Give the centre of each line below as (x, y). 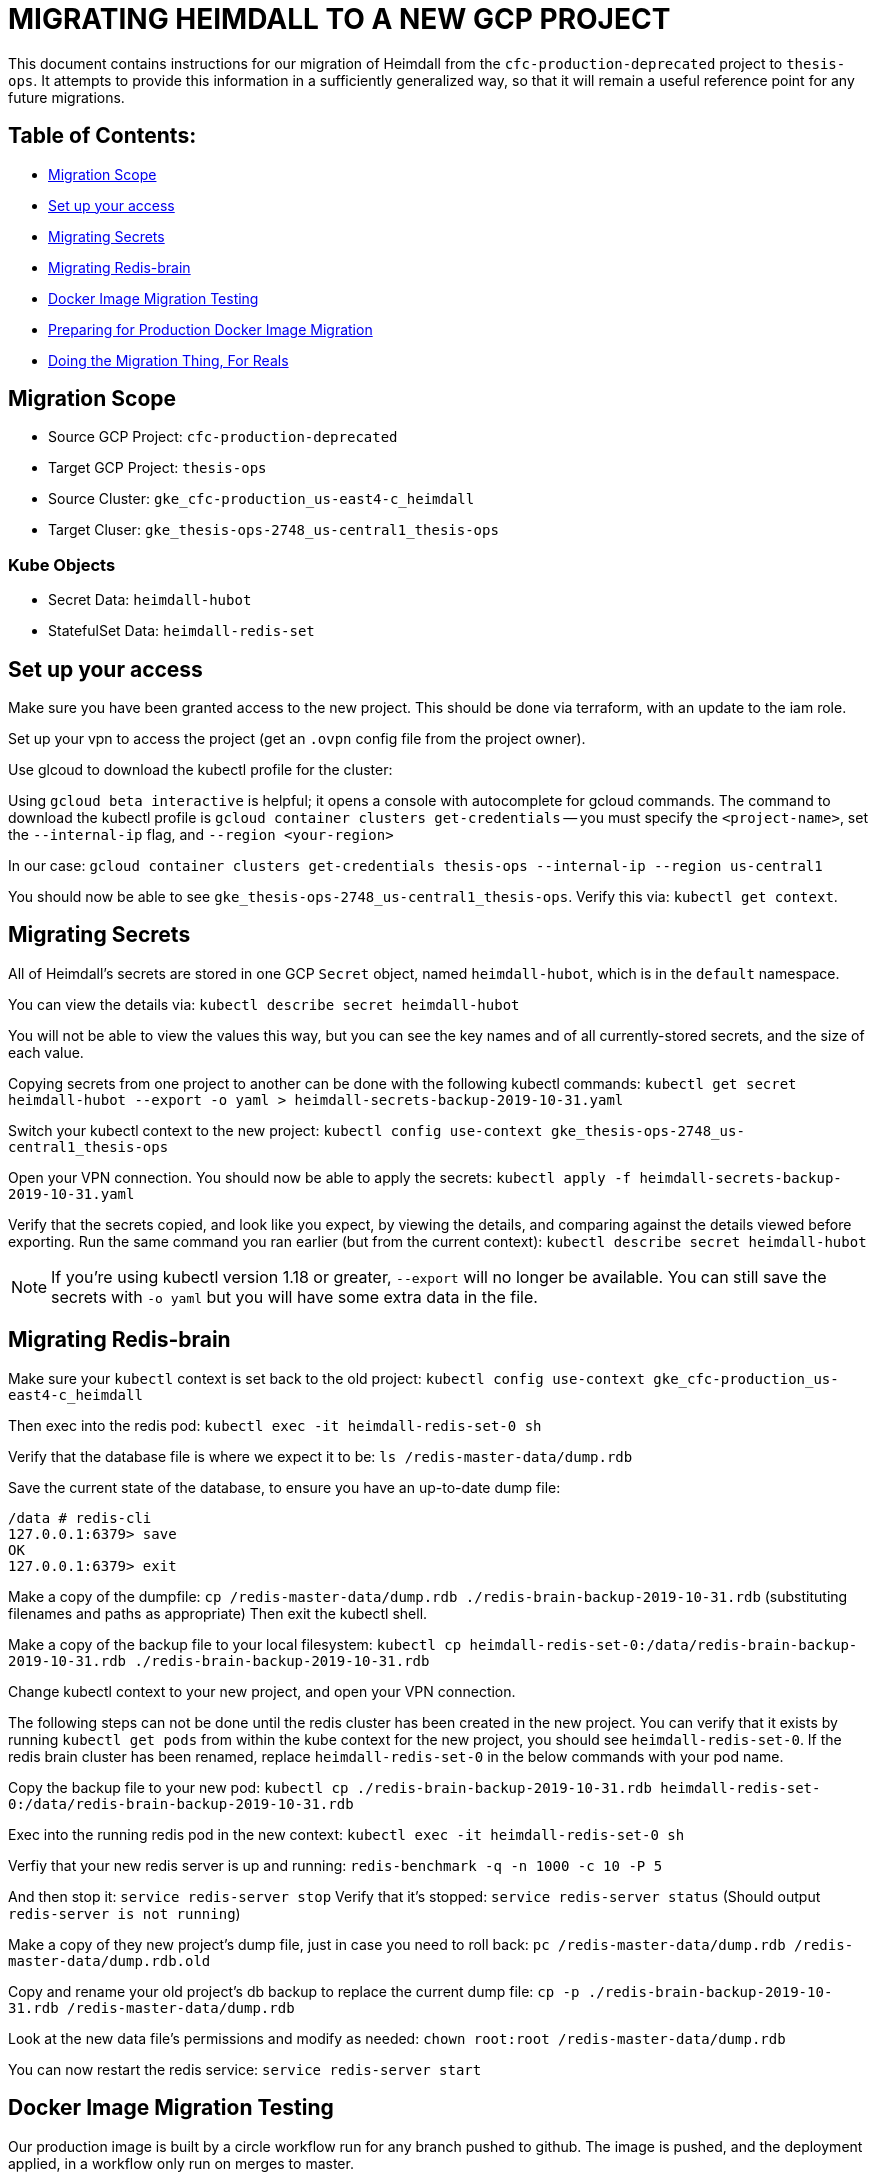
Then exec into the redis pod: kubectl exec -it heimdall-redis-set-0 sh (275, 1425)
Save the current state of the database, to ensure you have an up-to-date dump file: (284, 1487)
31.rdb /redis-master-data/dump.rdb (151, 2007)
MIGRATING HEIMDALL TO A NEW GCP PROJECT (339, 19)
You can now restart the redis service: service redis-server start (245, 2069)
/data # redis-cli (80, 1517)
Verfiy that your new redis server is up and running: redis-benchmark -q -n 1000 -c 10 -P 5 (335, 1865)
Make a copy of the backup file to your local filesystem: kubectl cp (235, 1644)
